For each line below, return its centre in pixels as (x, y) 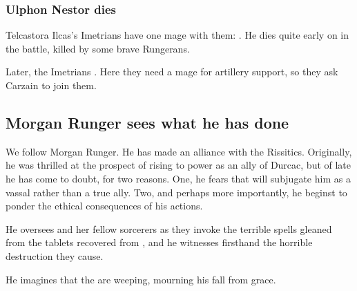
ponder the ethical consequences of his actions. (104, 206)
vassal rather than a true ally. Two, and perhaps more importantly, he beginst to (176, 192)
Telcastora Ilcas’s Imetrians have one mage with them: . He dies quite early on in (177, 35)
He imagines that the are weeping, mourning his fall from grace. (141, 279)
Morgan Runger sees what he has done (147, 122)
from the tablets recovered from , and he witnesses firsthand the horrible (159, 242)
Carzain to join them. (51, 85)
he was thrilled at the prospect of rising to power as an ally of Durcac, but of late (178, 165)
